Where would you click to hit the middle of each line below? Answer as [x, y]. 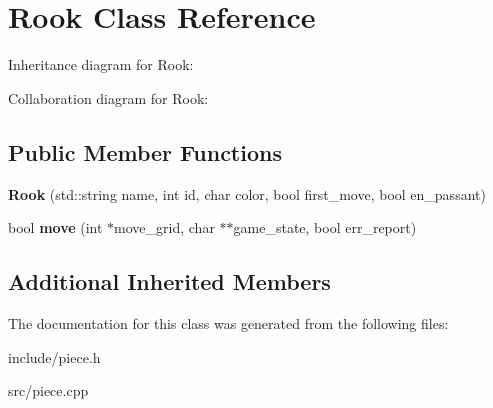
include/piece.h [54, 356]
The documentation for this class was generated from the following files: [228, 322]
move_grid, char [164, 227]
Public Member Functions [145, 151]
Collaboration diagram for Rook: [108, 97]
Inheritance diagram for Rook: [101, 64]
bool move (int [55, 227]
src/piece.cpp [48, 390]
